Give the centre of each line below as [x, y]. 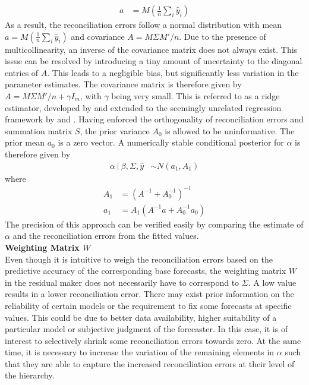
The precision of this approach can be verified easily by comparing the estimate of [154, 224]
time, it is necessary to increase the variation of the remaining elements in [140, 352]
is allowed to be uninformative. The [230, 130]
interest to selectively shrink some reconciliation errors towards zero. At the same [153, 340]
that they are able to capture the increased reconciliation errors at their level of [150, 363]
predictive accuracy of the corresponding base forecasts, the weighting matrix [146, 271]
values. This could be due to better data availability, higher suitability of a [141, 317]
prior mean [25, 142]
